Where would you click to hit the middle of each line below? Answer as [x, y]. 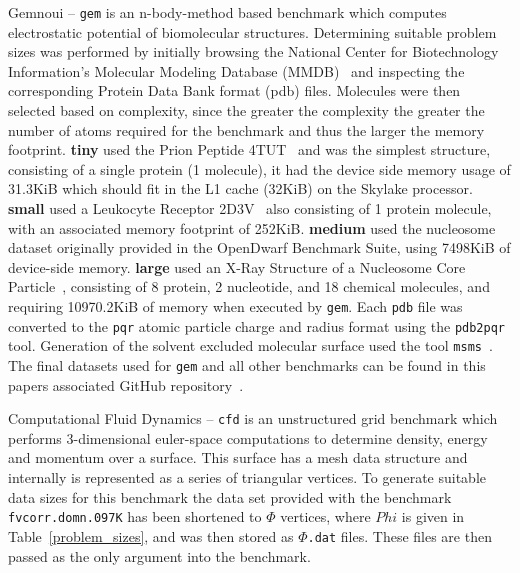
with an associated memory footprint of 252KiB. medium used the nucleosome [252, 227]
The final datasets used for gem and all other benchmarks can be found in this [247, 364]
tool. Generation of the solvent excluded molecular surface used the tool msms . [250, 345]
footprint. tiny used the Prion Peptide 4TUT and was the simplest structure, [249, 149]
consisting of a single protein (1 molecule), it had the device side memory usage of [259, 168]
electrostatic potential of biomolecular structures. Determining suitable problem [252, 31]
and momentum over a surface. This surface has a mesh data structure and [238, 457]
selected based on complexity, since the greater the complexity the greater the [246, 110]
